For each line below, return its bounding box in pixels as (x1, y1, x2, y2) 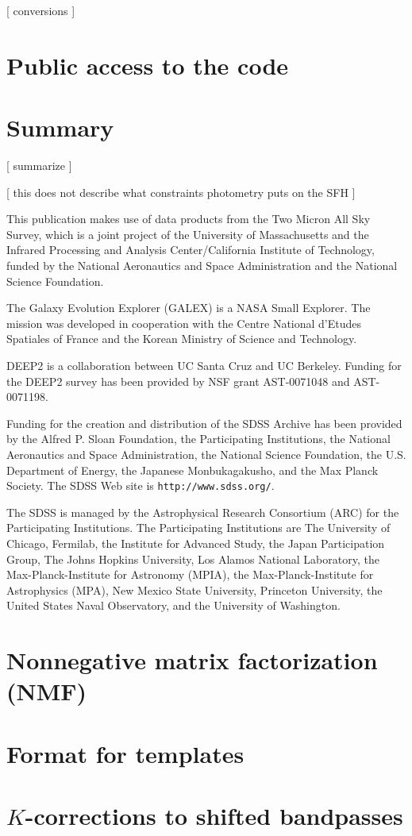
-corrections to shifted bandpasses (25, 799, 403, 832)
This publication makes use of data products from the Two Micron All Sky (6, 210, 371, 227)
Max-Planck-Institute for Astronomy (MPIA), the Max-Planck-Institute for (6, 566, 374, 583)
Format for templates (6, 737, 245, 769)
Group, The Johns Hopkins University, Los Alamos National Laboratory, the (6, 550, 379, 567)
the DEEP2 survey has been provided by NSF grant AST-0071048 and (6, 372, 350, 389)
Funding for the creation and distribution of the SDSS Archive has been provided (6, 414, 402, 431)
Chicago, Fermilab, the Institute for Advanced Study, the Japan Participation (6, 535, 385, 552)
